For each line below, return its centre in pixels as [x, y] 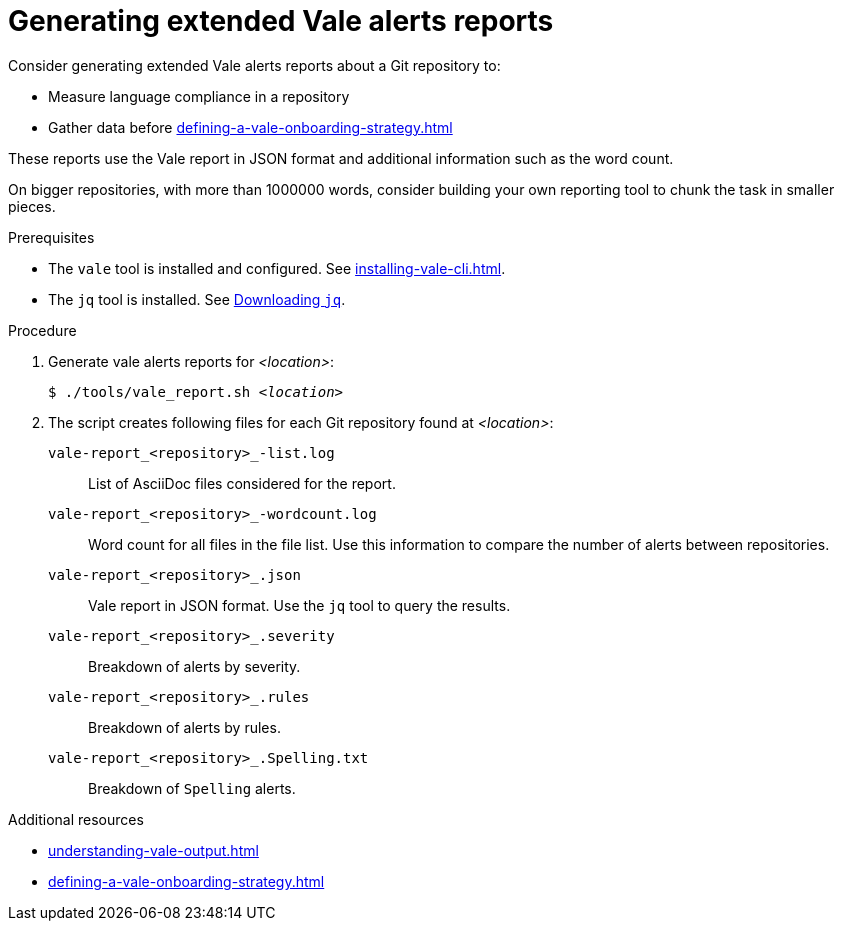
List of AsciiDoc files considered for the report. [242, 483]
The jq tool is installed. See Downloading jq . [197, 299]
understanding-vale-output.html [153, 850]
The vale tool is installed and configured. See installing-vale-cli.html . [277, 268]
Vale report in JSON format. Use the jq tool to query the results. [299, 605]
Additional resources [76, 819]
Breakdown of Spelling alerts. [192, 788]
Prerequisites [51, 237]
